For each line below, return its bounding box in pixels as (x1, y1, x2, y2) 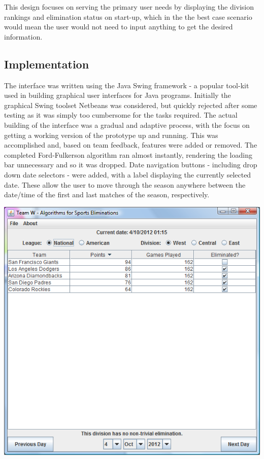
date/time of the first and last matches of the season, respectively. (4, 189, 210, 200)
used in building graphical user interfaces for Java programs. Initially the (4, 90, 231, 100)
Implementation (4, 56, 89, 72)
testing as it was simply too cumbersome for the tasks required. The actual (4, 110, 238, 120)
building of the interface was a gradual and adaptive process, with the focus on (4, 119, 250, 130)
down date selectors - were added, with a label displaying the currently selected (4, 169, 251, 180)
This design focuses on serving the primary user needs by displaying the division (4, 2, 254, 12)
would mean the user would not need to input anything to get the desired (4, 21, 233, 32)
